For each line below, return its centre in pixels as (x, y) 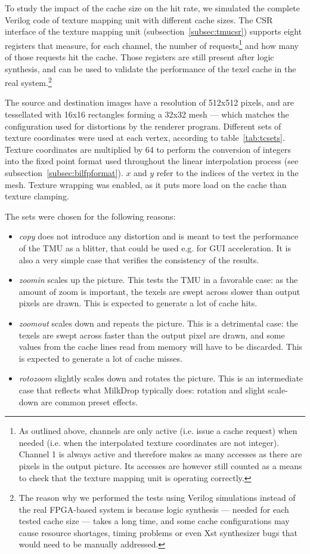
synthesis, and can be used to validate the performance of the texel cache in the (151, 68)
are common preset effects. (89, 401)
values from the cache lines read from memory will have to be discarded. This (161, 347)
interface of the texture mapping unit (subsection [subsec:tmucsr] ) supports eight (154, 31)
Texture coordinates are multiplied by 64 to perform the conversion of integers (148, 149)
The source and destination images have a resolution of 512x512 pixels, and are (150, 102)
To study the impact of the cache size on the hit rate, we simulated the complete (152, 8)
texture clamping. (37, 196)
